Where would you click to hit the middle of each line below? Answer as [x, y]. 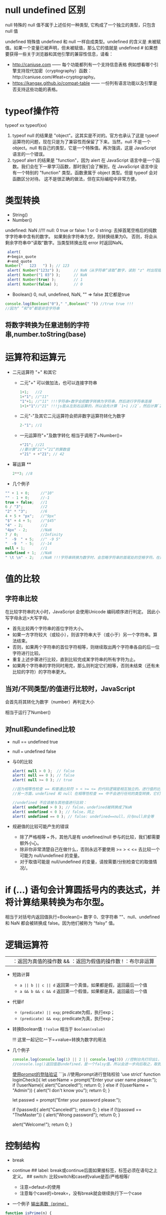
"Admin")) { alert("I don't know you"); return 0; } [61, 1091]
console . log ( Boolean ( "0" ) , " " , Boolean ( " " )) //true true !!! [69, 304]
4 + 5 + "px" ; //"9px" [31, 516]
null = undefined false [34, 751]
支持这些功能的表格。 [38, 89]
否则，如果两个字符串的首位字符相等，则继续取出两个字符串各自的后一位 [86, 647]
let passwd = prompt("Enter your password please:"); [67, 1100]
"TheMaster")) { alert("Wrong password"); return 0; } [66, 1115]
